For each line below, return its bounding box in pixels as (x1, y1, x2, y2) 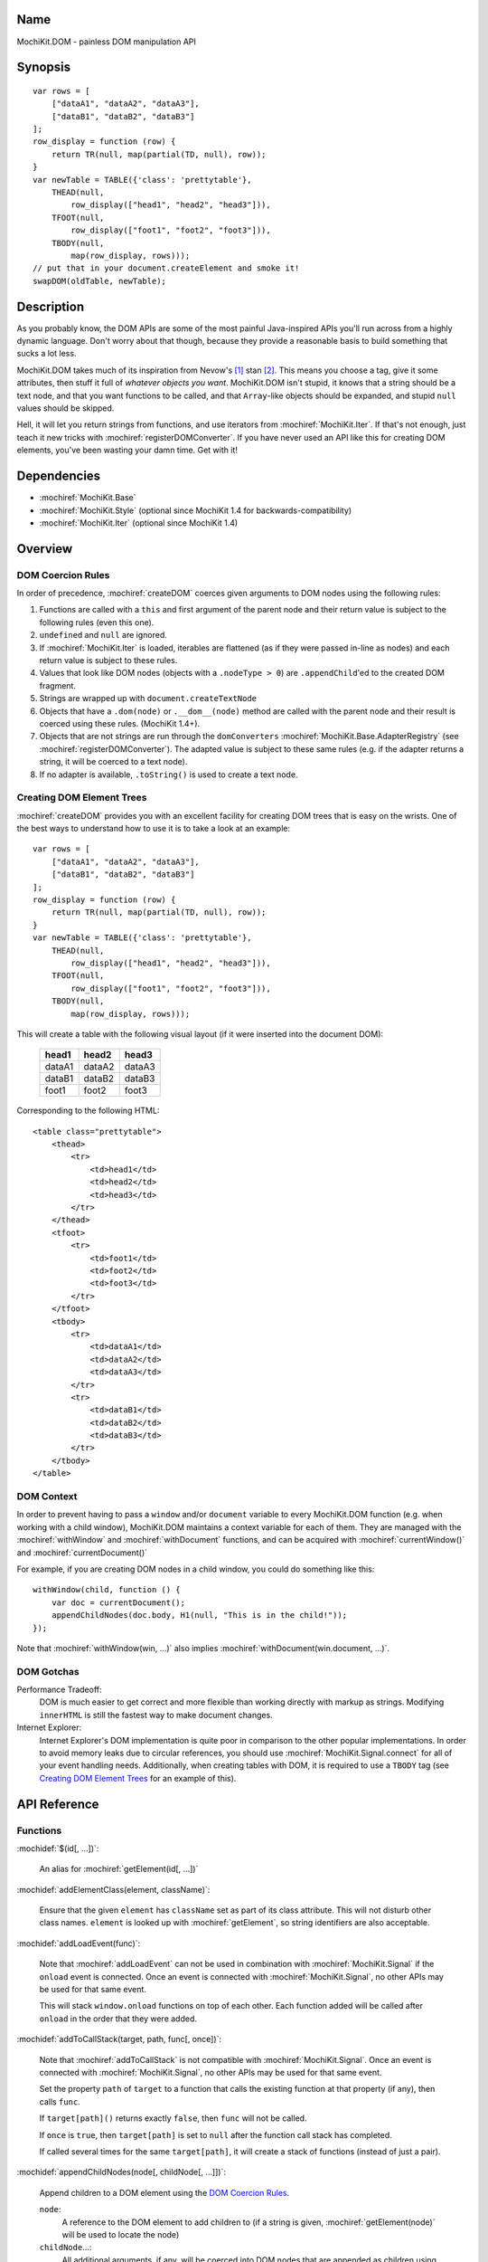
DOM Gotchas (16, 1665, 80, 1677)
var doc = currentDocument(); (51, 1597, 185, 1608)
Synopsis (16, 60, 71, 75)
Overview (16, 541, 73, 556)
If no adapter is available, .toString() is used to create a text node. (39, 769, 298, 780)
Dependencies (16, 469, 101, 484)
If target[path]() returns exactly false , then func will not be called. (39, 2113, 307, 2124)
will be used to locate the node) (61, 2229, 180, 2239)
